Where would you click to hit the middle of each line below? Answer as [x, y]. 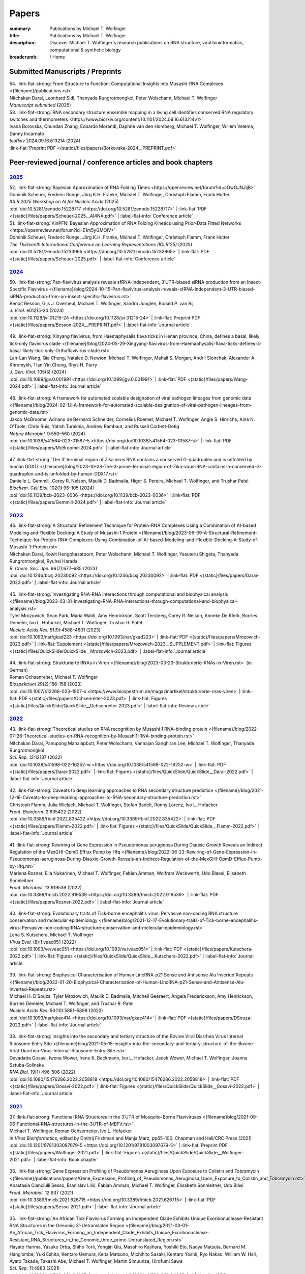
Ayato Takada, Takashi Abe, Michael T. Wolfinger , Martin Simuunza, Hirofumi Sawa [96, 1261]
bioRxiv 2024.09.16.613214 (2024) [45, 141]
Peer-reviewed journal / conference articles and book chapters [111, 162]
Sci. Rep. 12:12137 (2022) [36, 757]
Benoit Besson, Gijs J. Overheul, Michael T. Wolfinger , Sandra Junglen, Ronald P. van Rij [101, 303]
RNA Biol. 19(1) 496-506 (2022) [42, 1072]
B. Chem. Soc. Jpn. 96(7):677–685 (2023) [53, 568]
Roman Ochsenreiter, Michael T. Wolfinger [54, 677]
